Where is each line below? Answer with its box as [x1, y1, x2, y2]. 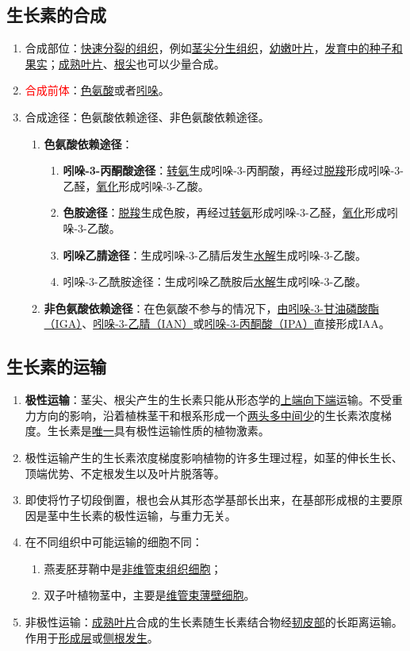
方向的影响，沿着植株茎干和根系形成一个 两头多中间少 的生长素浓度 [36, 406, 381, 423]
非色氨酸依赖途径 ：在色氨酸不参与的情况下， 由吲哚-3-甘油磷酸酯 [44, 299, 379, 316]
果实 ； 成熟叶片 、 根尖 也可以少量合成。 [25, 55, 225, 71]
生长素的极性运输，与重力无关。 [69, 507, 236, 523]
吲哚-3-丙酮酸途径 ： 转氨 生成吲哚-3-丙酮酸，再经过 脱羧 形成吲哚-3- [63, 162, 404, 179]
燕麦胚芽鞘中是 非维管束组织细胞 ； [44, 560, 222, 576]
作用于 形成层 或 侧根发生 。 [25, 629, 159, 645]
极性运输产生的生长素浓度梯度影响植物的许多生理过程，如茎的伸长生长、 [25, 449, 403, 465]
